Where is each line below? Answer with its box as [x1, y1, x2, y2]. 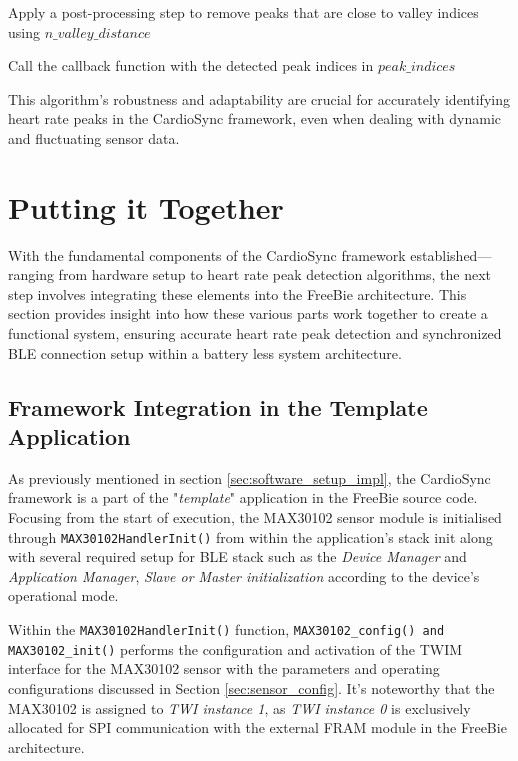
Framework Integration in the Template [8, 391, 428, 422]
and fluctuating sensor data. [8, 127, 180, 148]
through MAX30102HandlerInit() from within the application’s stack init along [8, 526, 493, 547]
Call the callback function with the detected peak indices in [8, 55, 374, 76]
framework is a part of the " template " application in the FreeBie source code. [8, 487, 478, 508]
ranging [8, 264, 54, 285]
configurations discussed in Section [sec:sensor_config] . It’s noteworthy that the [8, 677, 495, 698]
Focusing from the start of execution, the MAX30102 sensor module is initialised [8, 507, 502, 528]
